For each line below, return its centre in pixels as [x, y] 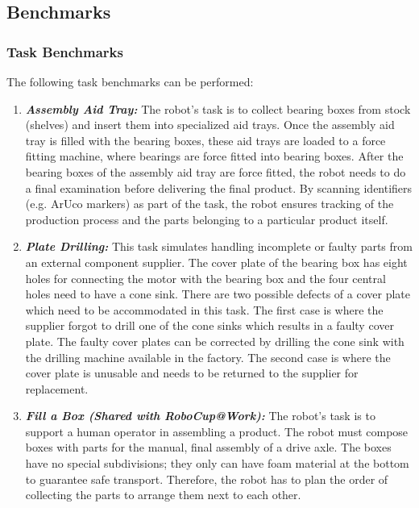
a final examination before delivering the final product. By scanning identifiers [219, 187]
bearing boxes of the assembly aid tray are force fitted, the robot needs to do [216, 171]
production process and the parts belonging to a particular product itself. [207, 219]
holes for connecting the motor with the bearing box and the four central [205, 278]
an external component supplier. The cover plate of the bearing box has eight [216, 262]
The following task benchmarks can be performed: [130, 81]
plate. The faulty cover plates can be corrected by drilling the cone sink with [215, 341]
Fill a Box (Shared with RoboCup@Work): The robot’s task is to [200, 416]
